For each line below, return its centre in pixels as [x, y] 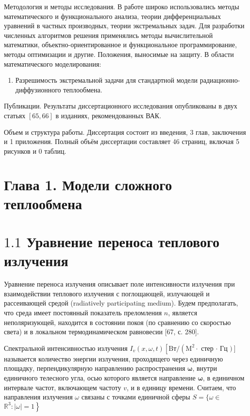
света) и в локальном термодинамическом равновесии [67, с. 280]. [101, 332]
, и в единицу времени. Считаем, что [181, 387]
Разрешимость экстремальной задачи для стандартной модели [107, 80]
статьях [15, 115]
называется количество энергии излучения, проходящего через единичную [114, 358]
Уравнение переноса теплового [123, 242]
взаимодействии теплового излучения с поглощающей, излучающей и [107, 293]
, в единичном [224, 377]
